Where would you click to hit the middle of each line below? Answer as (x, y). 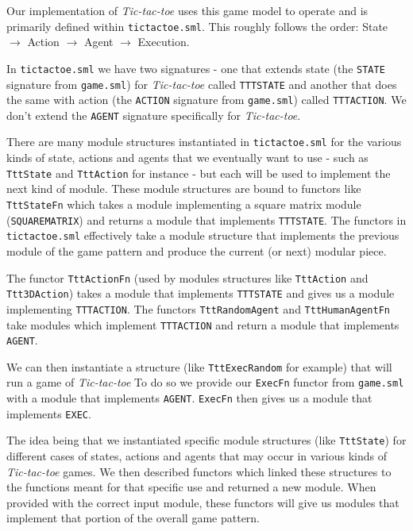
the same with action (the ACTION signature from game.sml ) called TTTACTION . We (206, 100)
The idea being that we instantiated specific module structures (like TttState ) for (206, 440)
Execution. (164, 42)
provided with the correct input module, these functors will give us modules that (203, 502)
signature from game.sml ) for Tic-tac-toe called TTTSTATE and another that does (202, 84)
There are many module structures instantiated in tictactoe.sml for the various (204, 142)
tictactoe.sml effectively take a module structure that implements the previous (203, 235)
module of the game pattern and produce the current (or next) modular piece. (197, 250)
